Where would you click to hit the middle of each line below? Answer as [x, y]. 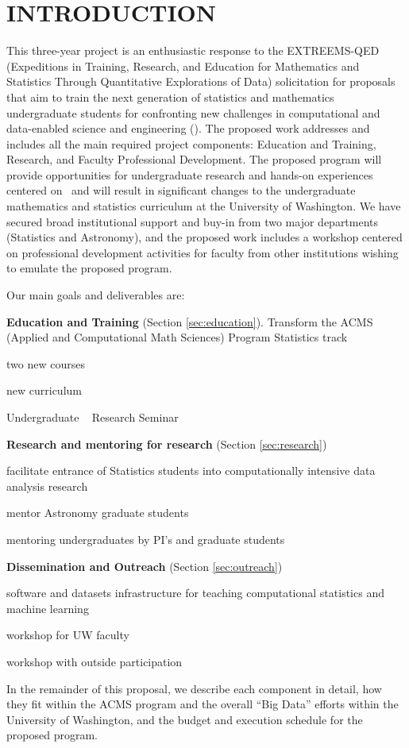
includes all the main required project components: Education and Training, [191, 143]
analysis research [47, 486]
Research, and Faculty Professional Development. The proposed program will [194, 159]
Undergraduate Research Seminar [93, 417]
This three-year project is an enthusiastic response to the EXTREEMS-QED [193, 50]
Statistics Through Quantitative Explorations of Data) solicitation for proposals [201, 81]
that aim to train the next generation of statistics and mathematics [170, 96]
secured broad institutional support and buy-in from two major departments [193, 221]
